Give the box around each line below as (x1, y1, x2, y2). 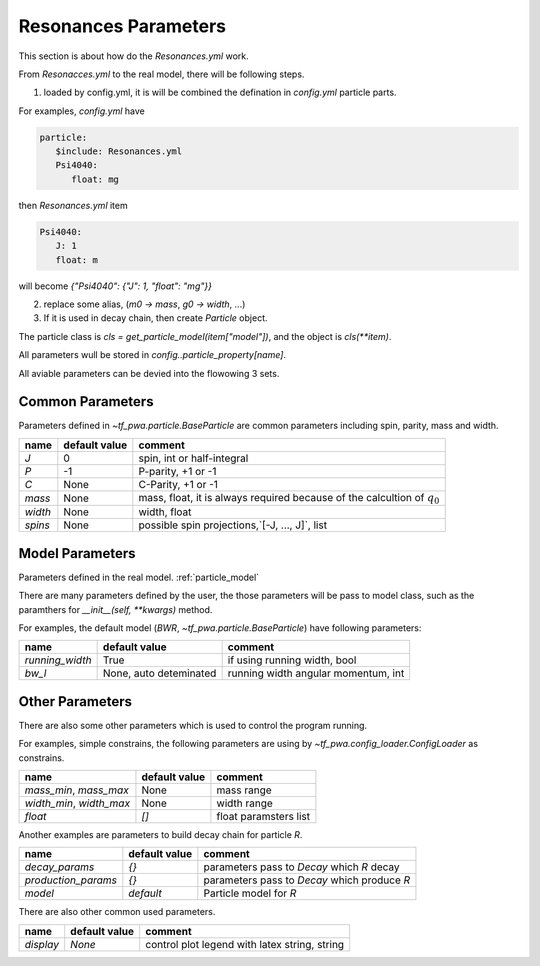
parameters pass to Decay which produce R (203, 873, 411, 887)
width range (216, 796, 274, 810)
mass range (216, 783, 272, 797)
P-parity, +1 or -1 (138, 464, 217, 478)
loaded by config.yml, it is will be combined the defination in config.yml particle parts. (43, 86, 397, 99)
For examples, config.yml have (18, 105, 145, 117)
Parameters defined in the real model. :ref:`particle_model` (18, 571, 260, 583)
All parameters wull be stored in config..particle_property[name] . (18, 349, 287, 361)
